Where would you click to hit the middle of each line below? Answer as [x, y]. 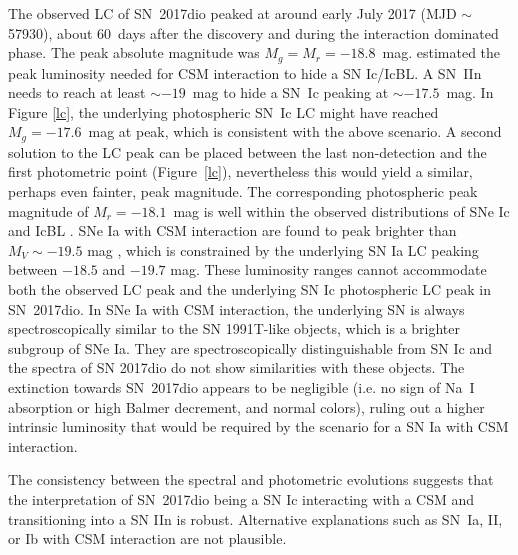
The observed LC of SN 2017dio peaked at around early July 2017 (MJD [232, 13]
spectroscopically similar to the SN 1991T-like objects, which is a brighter [234, 328]
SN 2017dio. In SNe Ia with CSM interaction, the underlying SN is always [236, 308]
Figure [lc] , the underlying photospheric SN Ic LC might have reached [223, 111]
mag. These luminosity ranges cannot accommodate [328, 269]
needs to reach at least [77, 92]
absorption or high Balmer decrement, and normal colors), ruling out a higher [246, 406]
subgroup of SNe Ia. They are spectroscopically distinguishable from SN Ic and [250, 347]
